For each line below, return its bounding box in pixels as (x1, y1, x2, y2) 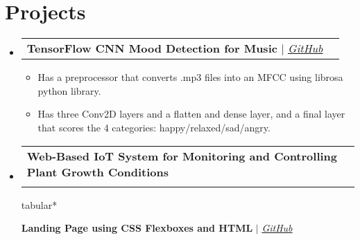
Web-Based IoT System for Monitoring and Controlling (26, 147, 338, 164)
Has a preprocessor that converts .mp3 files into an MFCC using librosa (37, 70, 343, 84)
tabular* (21, 197, 58, 212)
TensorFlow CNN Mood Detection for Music (26, 40, 277, 57)
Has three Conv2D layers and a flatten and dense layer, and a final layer (37, 107, 345, 121)
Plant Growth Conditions (26, 163, 169, 180)
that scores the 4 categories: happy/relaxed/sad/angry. (37, 120, 271, 134)
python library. (37, 83, 101, 98)
